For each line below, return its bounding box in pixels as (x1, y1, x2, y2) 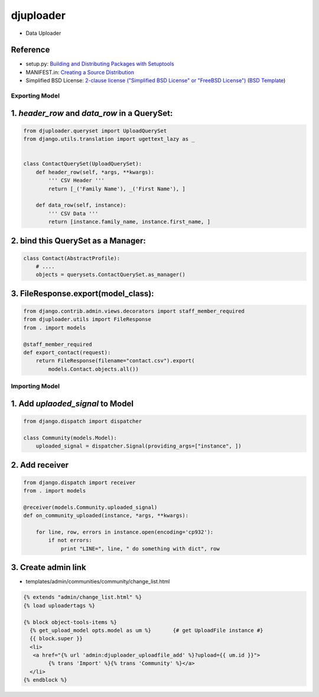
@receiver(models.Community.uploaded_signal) (23, 504, 158, 511)
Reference (11, 45, 50, 55)
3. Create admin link (11, 562, 86, 573)
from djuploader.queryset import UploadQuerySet (23, 127, 167, 134)
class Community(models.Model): (23, 435, 118, 441)
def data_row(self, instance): (35, 202, 126, 209)
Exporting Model (11, 92, 60, 100)
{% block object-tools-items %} (23, 618, 118, 625)
